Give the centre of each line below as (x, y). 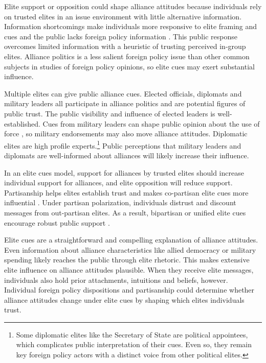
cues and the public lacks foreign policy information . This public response (121, 36)
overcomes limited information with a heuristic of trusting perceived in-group (125, 46)
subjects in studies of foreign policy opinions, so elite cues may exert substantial (129, 66)
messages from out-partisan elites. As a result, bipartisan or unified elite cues (125, 212)
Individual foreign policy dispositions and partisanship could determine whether (129, 290)
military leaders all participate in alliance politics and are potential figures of (125, 103)
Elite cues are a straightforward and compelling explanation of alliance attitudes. (131, 240)
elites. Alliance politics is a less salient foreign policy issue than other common (127, 56)
